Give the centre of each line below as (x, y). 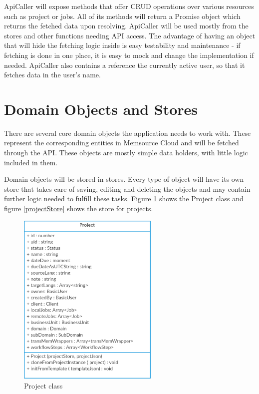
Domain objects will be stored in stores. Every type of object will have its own (124, 179)
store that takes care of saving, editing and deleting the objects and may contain (127, 189)
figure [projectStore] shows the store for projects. (79, 208)
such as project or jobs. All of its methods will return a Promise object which (122, 16)
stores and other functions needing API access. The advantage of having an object (130, 35)
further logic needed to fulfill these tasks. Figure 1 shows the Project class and (124, 198)
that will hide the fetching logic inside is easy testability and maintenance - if (122, 45)
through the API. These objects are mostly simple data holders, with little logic (126, 153)
